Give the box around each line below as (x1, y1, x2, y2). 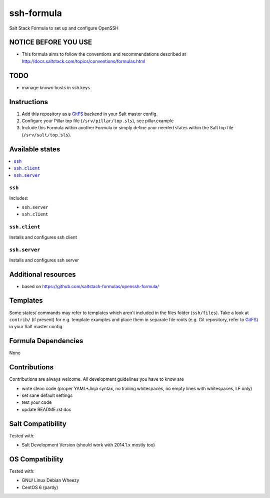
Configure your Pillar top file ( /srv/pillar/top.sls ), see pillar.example (21, 118, 174, 124)
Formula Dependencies (9, 337, 83, 345)
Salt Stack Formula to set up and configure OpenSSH (9, 25, 118, 31)
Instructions (9, 98, 48, 106)
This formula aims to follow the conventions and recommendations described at (21, 51, 186, 57)
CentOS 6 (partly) (21, 484, 58, 490)
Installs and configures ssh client (9, 234, 77, 240)
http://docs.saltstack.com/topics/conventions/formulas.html (21, 58, 145, 64)
